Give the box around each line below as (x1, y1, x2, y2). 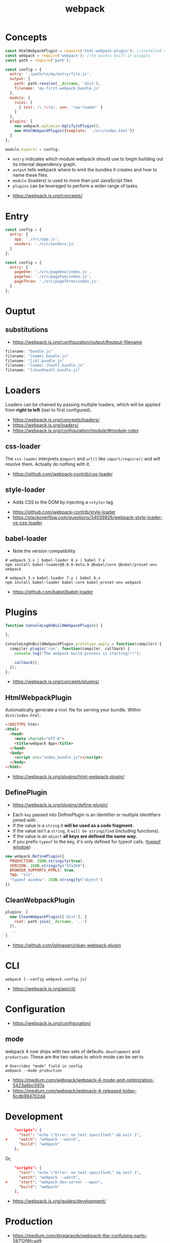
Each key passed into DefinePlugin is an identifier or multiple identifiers (12, 811, 161, 818)
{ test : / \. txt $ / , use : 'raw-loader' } (18, 104, 103, 110)
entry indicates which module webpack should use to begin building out (12, 156, 163, 162)
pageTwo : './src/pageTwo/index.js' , (14, 274, 92, 279)
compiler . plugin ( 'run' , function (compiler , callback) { (10, 646, 130, 652)
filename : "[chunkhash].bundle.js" (5, 368, 80, 373)
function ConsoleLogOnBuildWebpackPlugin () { (5, 623, 103, 628)
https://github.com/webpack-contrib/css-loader (12, 471, 113, 477)
